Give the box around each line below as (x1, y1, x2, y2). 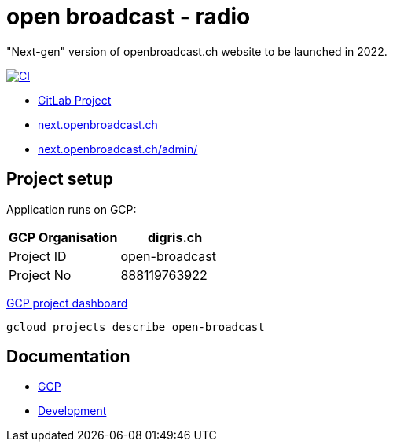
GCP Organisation (9, 229, 118, 245)
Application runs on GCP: (6, 202, 137, 216)
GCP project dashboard (6, 296, 128, 310)
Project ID (9, 248, 67, 264)
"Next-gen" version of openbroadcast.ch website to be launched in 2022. (6, 44, 387, 58)
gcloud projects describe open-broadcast (6, 320, 265, 333)
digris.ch (147, 229, 203, 245)
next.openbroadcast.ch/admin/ (38, 141, 198, 156)
